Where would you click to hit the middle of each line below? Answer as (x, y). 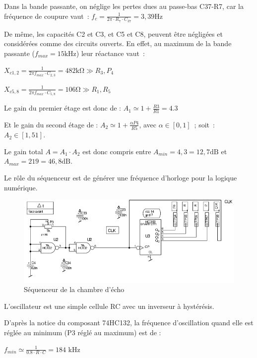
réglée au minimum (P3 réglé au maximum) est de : (83, 332)
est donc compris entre (117, 151)
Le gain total (24, 151)
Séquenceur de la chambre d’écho (74, 289)
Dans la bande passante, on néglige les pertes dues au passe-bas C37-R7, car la (124, 6)
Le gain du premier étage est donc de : (63, 108)
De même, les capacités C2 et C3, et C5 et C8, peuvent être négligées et (113, 33)
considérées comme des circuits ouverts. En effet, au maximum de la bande (118, 43)
